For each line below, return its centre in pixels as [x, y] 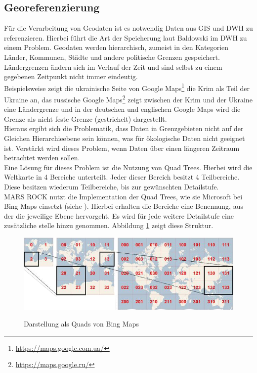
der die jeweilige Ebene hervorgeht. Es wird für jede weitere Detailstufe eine [119, 215]
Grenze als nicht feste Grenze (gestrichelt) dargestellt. [86, 118]
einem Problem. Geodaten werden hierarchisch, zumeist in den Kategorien [116, 47]
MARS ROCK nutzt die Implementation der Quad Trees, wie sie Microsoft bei [123, 196]
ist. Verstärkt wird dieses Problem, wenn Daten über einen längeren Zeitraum [122, 148]
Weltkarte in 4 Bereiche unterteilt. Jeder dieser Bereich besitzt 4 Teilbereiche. [122, 177]
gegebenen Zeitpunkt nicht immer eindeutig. [71, 76]
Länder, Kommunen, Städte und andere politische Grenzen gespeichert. [112, 57]
